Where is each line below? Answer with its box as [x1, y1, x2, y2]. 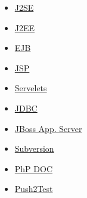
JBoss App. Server [14, 122, 82, 134]
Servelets [14, 82, 47, 94]
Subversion [14, 142, 54, 155]
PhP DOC [14, 162, 53, 175]
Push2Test [14, 182, 53, 195]
